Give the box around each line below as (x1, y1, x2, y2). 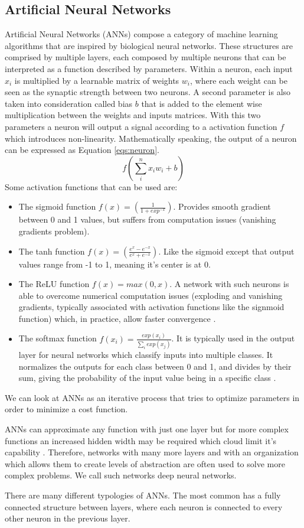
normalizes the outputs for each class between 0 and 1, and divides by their (18, 360, 292, 372)
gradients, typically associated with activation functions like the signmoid (18, 301, 285, 313)
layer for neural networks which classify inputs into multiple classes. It (18, 348, 273, 361)
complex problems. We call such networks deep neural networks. (5, 469, 237, 481)
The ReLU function (18, 278, 90, 290)
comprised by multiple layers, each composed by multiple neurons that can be (5, 51, 286, 63)
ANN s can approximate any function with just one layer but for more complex (5, 423, 289, 435)
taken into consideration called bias (5, 97, 133, 109)
